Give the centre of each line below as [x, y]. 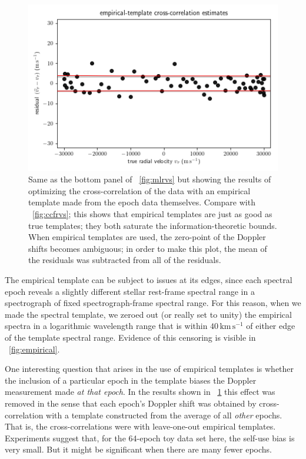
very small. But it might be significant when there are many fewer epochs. [138, 449]
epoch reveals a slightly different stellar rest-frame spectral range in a [130, 291]
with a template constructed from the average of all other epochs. [164, 415]
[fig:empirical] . [34, 349]
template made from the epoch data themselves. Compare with [142, 202]
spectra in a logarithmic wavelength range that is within [106, 326]
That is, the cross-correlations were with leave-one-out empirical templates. [140, 426]
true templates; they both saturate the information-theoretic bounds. [153, 225]
